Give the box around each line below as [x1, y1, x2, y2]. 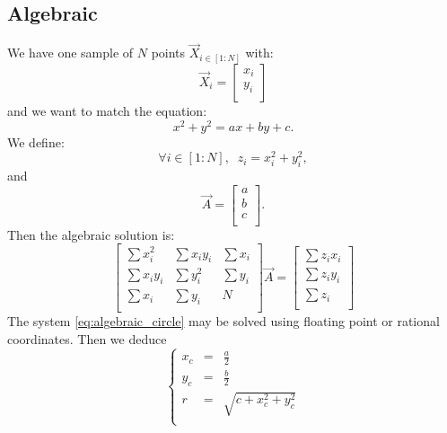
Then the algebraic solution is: [7, 225, 175, 243]
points [151, 43, 186, 62]
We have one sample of [7, 43, 134, 62]
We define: [7, 132, 65, 151]
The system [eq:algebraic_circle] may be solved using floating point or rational [7, 312, 440, 331]
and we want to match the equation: [7, 101, 207, 119]
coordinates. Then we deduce [7, 329, 167, 348]
